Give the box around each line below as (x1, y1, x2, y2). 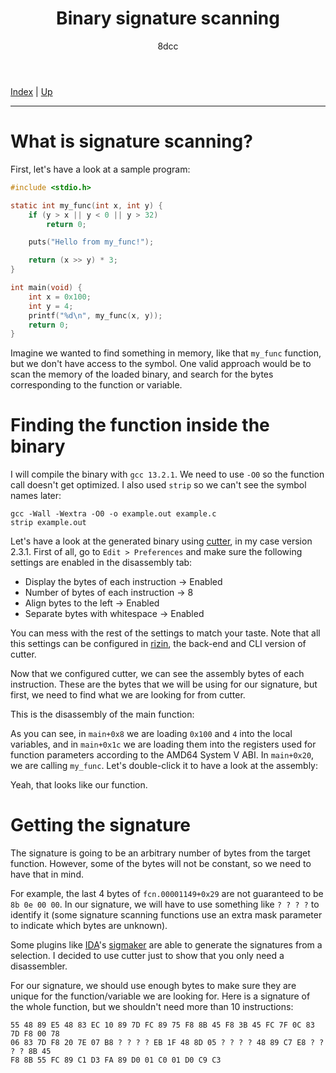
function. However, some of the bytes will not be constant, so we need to (10, 858, 312, 870)
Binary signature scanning (56, 7, 280, 30)
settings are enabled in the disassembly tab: (10, 557, 193, 569)
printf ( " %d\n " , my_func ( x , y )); (28, 310, 163, 321)
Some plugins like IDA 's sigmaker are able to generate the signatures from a (10, 939, 323, 951)
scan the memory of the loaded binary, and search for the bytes (10, 368, 274, 381)
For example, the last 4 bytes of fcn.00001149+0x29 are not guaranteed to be (10, 888, 324, 900)
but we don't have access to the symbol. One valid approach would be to (10, 358, 312, 370)
